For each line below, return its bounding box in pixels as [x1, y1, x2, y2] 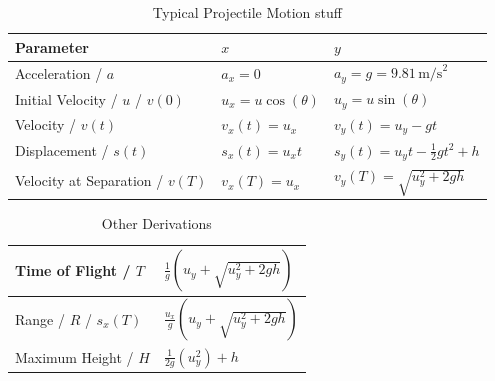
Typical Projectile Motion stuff [152, 2, 342, 22]
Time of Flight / [15, 259, 131, 280]
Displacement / [15, 139, 109, 160]
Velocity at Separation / [15, 170, 164, 191]
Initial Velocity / [15, 88, 118, 109]
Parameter [15, 36, 89, 57]
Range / [15, 309, 65, 330]
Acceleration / [15, 62, 103, 83]
